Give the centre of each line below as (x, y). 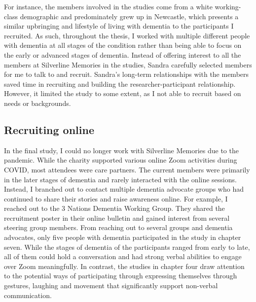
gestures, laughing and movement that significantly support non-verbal (111, 285)
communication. (28, 295)
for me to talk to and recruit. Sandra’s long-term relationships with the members (127, 74)
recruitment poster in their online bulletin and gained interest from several (117, 218)
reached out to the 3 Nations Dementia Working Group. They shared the (114, 208)
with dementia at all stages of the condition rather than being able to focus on (123, 45)
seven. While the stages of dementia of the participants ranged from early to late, (127, 247)
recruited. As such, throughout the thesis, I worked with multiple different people (127, 35)
